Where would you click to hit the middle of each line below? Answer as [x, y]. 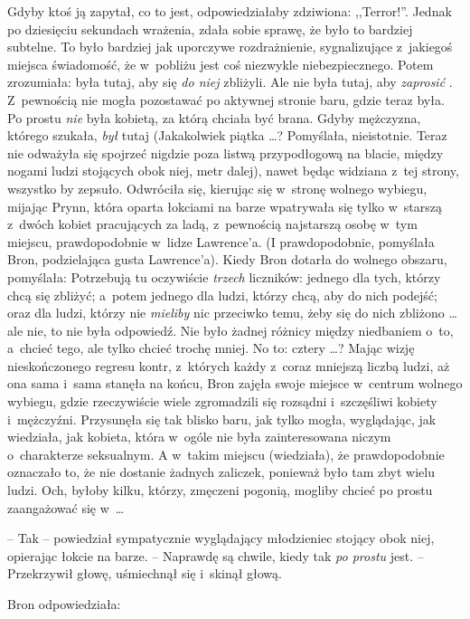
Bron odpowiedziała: [64, 604]
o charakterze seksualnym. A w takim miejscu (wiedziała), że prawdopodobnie [226, 454]
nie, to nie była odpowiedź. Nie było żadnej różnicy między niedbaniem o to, [240, 330]
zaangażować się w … [66, 507]
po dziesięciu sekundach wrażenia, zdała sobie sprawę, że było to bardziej [210, 29]
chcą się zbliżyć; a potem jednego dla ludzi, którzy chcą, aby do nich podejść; [222, 295]
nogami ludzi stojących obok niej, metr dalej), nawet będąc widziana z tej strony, [233, 171]
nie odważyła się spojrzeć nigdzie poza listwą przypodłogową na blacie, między [226, 152]
